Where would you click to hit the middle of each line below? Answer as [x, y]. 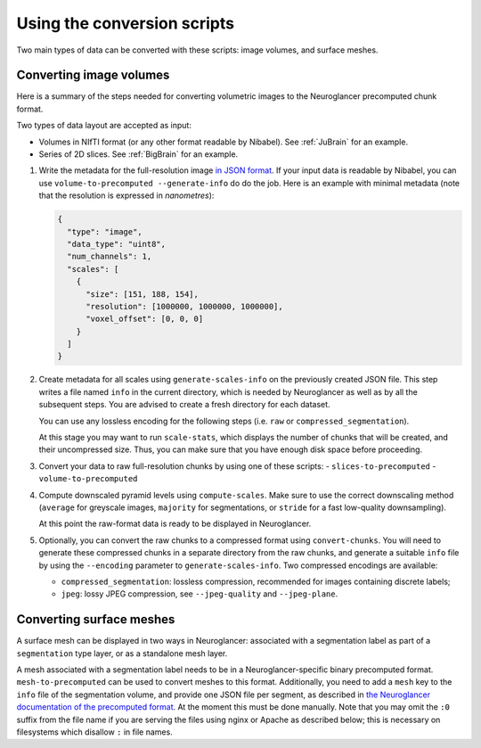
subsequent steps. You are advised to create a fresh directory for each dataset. [184, 405]
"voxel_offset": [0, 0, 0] [145, 319]
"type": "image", [105, 231]
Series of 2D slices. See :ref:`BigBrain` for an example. [139, 154]
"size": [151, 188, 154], [143, 294]
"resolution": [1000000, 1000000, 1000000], [185, 306]
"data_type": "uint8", [117, 244]
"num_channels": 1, [110, 257]
